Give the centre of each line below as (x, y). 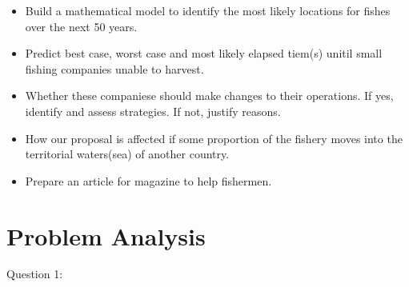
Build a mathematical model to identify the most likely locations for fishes (208, 10)
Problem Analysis (106, 235)
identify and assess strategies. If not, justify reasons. (153, 111)
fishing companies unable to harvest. (114, 68)
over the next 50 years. (81, 26)
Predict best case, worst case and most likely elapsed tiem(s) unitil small (204, 53)
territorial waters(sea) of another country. (127, 154)
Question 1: (35, 274)
